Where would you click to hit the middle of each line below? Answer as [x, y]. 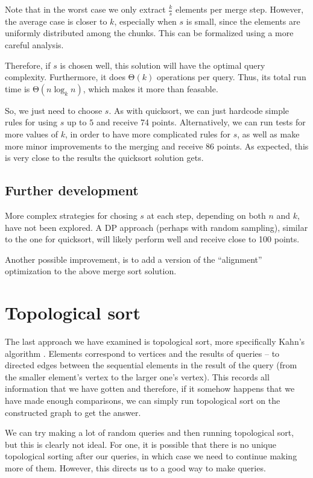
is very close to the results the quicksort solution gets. [104, 158]
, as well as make [268, 134]
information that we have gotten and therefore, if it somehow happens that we [150, 388]
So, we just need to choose [54, 110]
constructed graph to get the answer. [73, 412]
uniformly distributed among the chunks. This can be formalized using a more [149, 33]
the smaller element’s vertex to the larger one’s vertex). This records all [137, 376]
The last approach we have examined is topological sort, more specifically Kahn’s [155, 341]
